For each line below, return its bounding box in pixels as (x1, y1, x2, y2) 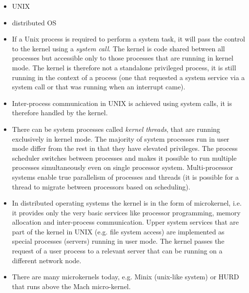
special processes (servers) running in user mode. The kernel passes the (12, 236, 225, 246)
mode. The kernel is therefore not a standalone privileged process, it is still (12, 62, 236, 72)
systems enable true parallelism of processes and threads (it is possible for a (12, 171, 239, 182)
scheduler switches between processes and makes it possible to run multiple (12, 152, 237, 163)
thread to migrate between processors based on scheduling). (12, 181, 190, 191)
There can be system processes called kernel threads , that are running (12, 124, 220, 134)
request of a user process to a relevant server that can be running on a (12, 246, 223, 256)
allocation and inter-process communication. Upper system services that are (12, 217, 239, 227)
